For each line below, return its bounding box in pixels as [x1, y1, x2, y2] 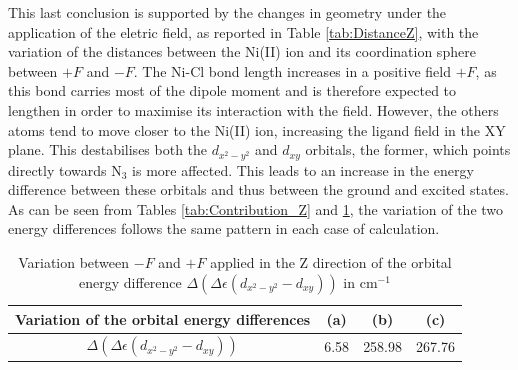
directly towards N [8, 159, 122, 180]
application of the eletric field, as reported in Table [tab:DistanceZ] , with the [8, 21, 479, 42]
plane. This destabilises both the [8, 139, 208, 160]
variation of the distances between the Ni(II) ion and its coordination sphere [8, 41, 476, 62]
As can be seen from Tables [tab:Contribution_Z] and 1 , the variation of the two [8, 198, 504, 219]
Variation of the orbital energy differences [15, 308, 311, 329]
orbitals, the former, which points [305, 139, 511, 160]
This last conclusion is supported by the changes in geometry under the [8, 2, 447, 22]
